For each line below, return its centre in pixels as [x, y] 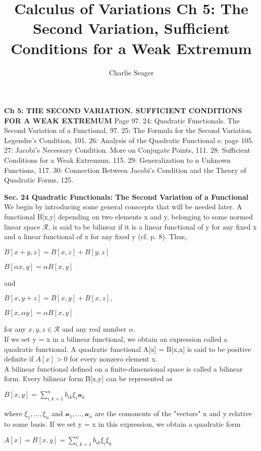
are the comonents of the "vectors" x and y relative [173, 413]
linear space [22, 226]
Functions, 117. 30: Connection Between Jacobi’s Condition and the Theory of [125, 170]
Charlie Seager [131, 72]
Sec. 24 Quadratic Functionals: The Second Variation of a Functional [126, 196]
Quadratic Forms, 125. [39, 180]
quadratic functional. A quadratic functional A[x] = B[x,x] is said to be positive [128, 349]
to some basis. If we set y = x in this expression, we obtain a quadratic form [122, 424]
